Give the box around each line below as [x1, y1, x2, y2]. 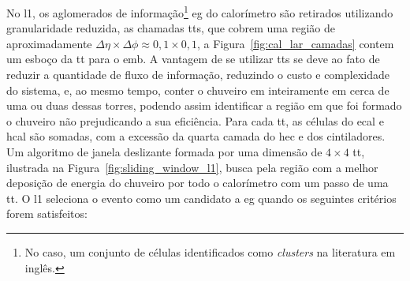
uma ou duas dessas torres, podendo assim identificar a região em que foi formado [6, 97, 402, 114]
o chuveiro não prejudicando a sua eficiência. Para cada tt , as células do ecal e [6, 112, 384, 129]
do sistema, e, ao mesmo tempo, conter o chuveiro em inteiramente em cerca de [6, 81, 389, 98]
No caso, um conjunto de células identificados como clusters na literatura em [24, 243, 396, 260]
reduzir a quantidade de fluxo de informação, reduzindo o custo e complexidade [6, 66, 389, 83]
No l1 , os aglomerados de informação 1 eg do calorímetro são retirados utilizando [6, 2, 393, 21]
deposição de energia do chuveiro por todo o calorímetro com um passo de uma [6, 174, 389, 191]
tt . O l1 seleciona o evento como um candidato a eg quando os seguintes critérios [6, 189, 397, 206]
